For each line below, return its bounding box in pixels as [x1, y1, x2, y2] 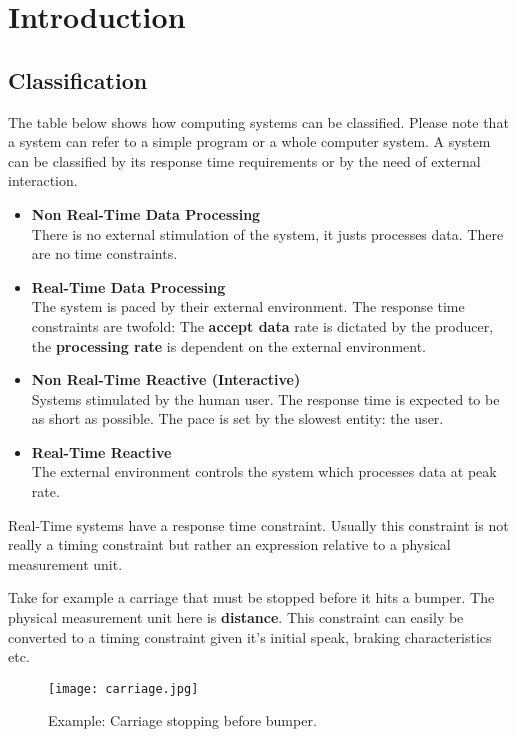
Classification [8, 64, 148, 95]
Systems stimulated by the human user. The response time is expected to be [31, 388, 500, 409]
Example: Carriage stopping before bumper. [48, 710, 317, 731]
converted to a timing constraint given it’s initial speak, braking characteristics [8, 626, 492, 647]
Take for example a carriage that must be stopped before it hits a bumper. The [8, 587, 495, 608]
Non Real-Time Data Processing [31, 203, 261, 224]
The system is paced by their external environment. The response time [31, 296, 465, 317]
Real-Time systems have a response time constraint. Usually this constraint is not [8, 514, 509, 535]
